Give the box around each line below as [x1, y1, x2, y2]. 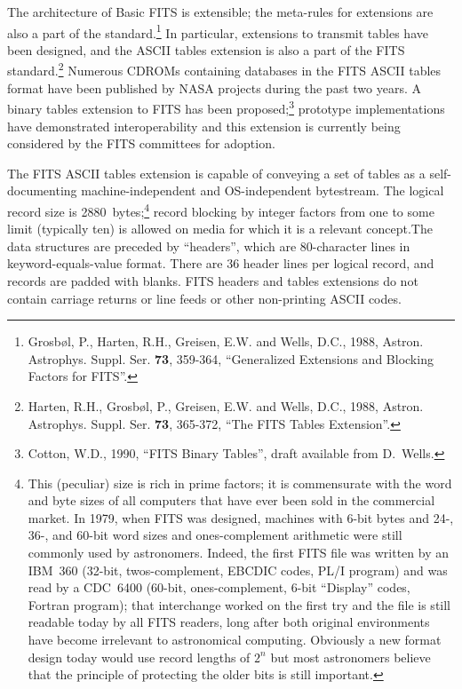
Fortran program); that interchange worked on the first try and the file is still [28, 595, 451, 614]
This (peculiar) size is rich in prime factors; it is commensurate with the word [28, 473, 452, 492]
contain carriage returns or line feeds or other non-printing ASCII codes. [7, 289, 402, 307]
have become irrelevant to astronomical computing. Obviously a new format [28, 630, 442, 649]
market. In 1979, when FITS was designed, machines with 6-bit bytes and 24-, [28, 508, 454, 527]
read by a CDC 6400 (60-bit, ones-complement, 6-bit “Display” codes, [28, 578, 410, 597]
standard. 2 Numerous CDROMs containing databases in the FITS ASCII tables [7, 59, 442, 80]
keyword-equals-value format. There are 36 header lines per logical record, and [7, 254, 434, 273]
